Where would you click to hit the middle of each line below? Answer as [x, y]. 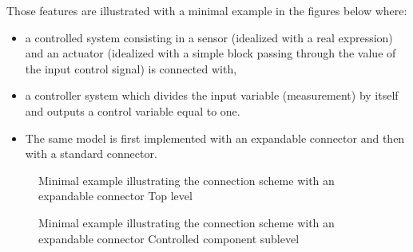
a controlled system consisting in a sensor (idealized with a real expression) [209, 37]
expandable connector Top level [115, 196]
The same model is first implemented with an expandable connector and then [215, 138]
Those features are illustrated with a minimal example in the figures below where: [207, 10]
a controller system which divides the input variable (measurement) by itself [212, 95]
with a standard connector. [91, 154]
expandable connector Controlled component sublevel [169, 238]
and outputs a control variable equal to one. [133, 110]
